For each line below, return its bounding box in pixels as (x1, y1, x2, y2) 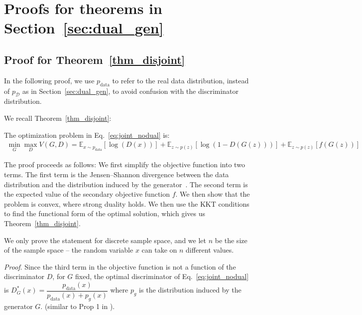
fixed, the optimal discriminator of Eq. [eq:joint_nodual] (75, 271, 249, 282)
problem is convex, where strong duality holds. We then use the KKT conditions (4, 198, 249, 209)
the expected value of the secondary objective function (4, 189, 170, 199)
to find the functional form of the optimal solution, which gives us (4, 208, 205, 219)
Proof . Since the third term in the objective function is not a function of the (4, 261, 236, 272)
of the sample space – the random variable (4, 245, 133, 255)
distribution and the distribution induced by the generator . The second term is (4, 179, 248, 189)
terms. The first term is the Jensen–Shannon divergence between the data (4, 169, 229, 179)
